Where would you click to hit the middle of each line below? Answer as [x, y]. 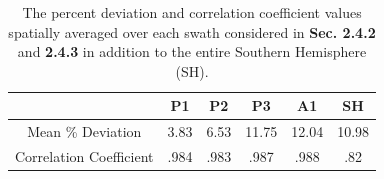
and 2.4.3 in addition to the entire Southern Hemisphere [192, 51]
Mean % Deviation [84, 131]
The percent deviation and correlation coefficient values [192, 12]
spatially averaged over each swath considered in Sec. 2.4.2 [192, 31]
